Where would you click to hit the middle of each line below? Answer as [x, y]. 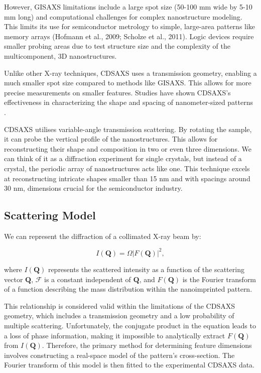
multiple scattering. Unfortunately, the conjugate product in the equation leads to [130, 325]
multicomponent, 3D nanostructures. [60, 55]
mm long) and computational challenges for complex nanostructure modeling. [123, 16]
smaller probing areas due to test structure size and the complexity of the [117, 46]
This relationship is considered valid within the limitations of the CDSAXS [119, 305]
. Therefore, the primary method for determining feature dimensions [147, 345]
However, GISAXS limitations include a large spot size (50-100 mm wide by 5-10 [128, 7]
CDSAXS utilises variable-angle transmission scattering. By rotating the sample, [128, 129]
